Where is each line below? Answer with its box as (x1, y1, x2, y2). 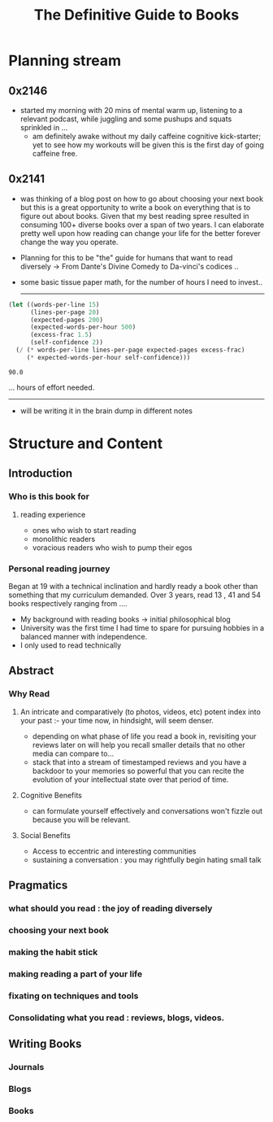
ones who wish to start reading (32, 525, 136, 535)
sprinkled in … (19, 123, 68, 132)
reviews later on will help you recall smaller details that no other (32, 740, 245, 749)
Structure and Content (8, 434, 163, 452)
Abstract (8, 664, 54, 678)
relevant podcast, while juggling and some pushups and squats (19, 114, 232, 124)
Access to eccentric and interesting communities (32, 846, 197, 856)
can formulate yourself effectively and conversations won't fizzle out (32, 805, 262, 815)
